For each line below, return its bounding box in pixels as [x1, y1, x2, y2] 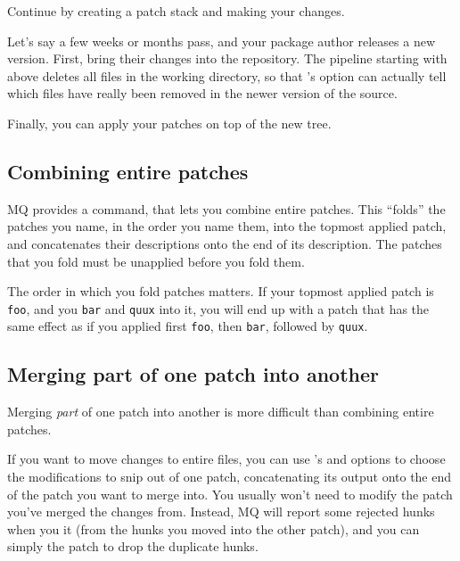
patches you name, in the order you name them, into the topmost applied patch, [7, 217, 447, 235]
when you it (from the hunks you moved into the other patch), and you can [7, 519, 420, 538]
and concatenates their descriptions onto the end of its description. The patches [7, 234, 442, 252]
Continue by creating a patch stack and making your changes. [7, 2, 345, 20]
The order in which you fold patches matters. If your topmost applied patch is [7, 282, 434, 301]
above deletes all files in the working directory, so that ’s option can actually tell [7, 66, 447, 85]
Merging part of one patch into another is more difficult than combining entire [7, 402, 434, 421]
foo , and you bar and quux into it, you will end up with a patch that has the [7, 299, 430, 318]
